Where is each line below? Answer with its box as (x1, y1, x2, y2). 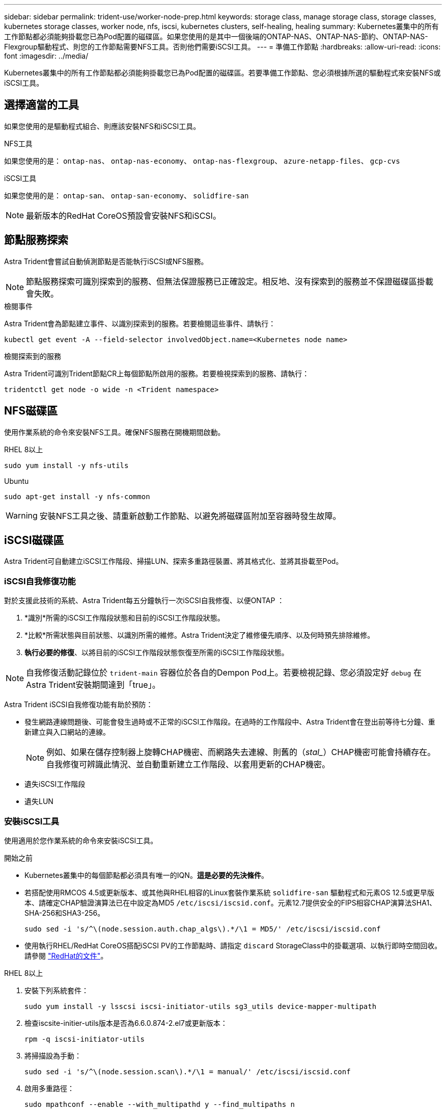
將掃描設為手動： (24, 1051, 81, 1060)
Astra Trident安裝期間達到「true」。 (26, 680, 160, 690)
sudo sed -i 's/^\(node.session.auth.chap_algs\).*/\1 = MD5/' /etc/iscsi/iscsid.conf (24, 924, 381, 933)
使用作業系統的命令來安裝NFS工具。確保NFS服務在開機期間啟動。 (4, 427, 225, 436)
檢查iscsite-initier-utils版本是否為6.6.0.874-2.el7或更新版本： (24, 1018, 228, 1027)
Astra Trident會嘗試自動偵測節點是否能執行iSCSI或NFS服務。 (4, 256, 208, 266)
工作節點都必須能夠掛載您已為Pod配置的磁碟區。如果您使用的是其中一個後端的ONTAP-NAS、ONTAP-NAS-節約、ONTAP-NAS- (4, 32, 428, 41)
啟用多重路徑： (24, 1083, 74, 1093)
